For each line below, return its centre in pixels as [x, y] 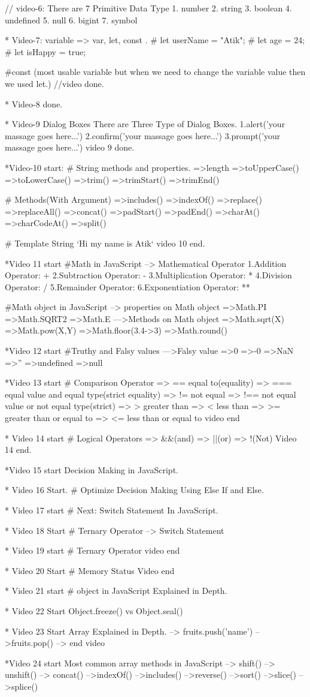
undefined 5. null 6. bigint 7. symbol [71, 19]
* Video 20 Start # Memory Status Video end [90, 570]
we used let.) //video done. [54, 83]
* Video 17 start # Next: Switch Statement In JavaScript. [112, 510]
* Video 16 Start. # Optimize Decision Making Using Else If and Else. [134, 490]
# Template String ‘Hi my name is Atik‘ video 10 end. [105, 243]
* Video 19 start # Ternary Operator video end [92, 550]
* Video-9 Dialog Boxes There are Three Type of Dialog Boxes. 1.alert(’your [145, 124]
